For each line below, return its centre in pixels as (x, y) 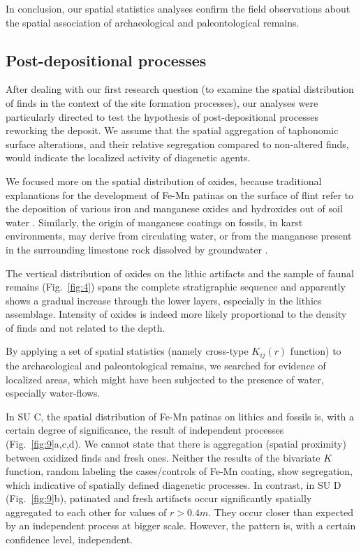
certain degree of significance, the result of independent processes (145, 430)
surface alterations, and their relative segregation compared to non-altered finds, (177, 144)
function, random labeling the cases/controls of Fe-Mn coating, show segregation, (179, 471)
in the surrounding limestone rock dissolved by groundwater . (137, 249)
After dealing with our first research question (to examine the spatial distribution (180, 89)
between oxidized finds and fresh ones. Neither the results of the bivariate (163, 457)
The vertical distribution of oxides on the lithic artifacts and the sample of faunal (180, 273)
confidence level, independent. (69, 539)
